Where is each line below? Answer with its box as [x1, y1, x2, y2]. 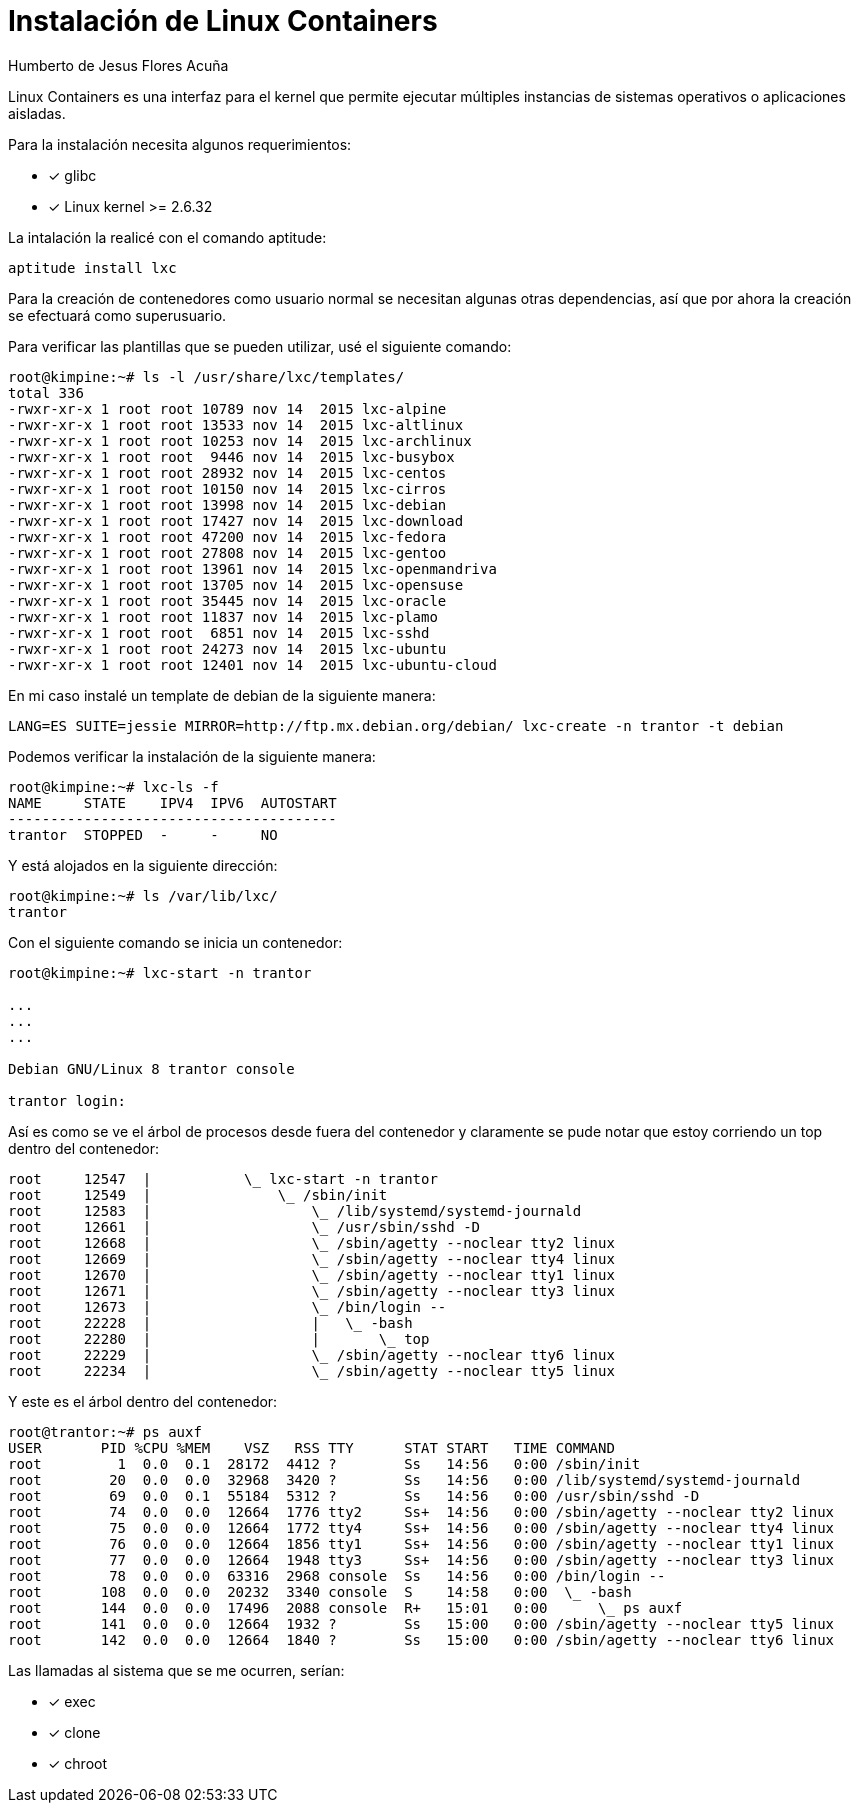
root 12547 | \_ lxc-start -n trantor [8, 1170, 438, 1187]
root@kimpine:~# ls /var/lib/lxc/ [8, 887, 278, 904]
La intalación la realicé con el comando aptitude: [8, 228, 327, 246]
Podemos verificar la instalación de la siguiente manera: [8, 747, 376, 765]
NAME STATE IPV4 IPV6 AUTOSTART [8, 794, 337, 811]
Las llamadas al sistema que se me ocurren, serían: [8, 1661, 345, 1679]
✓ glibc [48, 166, 97, 184]
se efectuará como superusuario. [8, 306, 227, 324]
